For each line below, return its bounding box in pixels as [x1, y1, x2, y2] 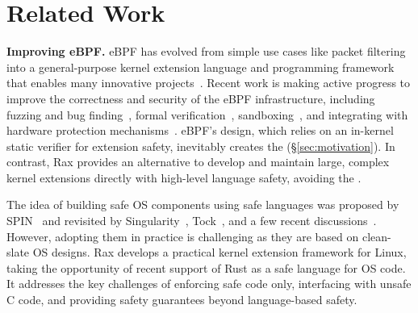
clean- [362, 227, 391, 244]
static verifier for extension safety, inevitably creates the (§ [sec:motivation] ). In [6, 137, 395, 154]
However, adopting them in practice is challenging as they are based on [6, 227, 359, 244]
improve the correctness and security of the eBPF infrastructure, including [6, 90, 375, 106]
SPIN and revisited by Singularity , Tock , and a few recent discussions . [6, 212, 377, 229]
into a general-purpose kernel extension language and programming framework [6, 58, 395, 75]
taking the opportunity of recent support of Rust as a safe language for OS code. [6, 259, 406, 276]
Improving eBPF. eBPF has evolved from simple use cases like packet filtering [6, 43, 406, 60]
